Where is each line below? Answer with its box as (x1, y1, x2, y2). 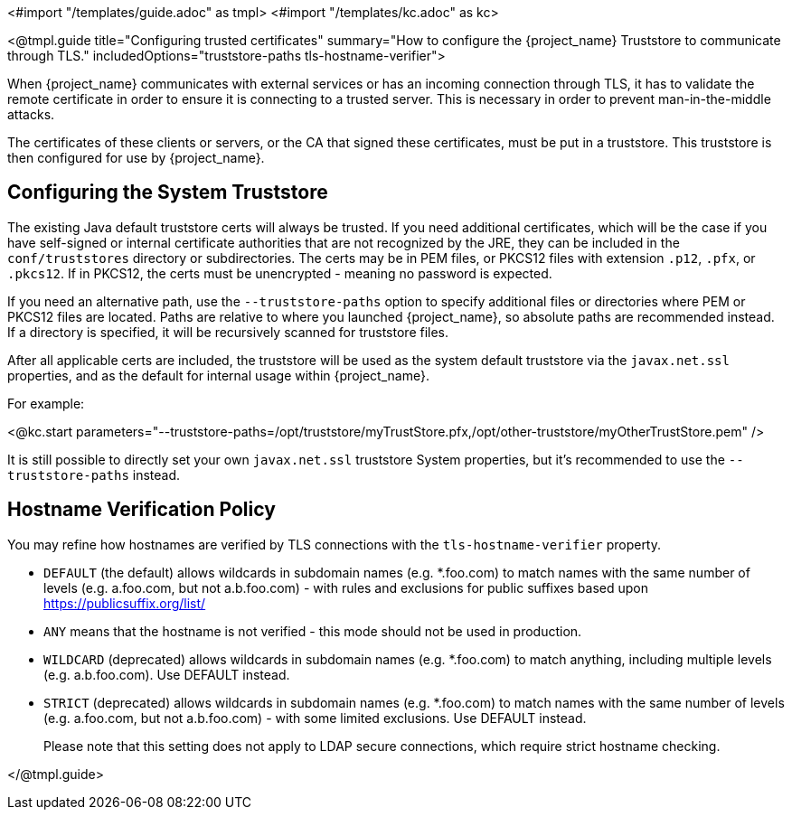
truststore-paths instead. (7, 466, 181, 483)
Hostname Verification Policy (7, 498, 276, 521)
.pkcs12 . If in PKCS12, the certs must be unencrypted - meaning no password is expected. (7, 265, 552, 281)
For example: (7, 395, 85, 411)
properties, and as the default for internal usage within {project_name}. (7, 367, 429, 383)
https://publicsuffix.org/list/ (43, 595, 206, 611)
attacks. (7, 107, 55, 122)
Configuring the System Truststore (7, 181, 328, 204)
